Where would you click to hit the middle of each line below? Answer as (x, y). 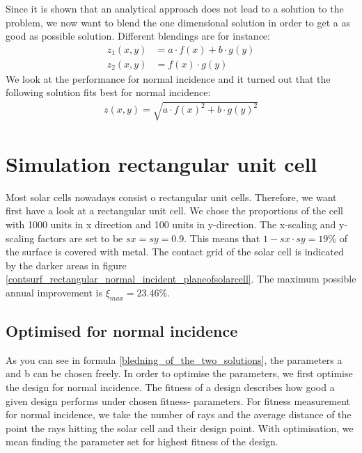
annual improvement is (54, 292)
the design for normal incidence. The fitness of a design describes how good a (170, 387)
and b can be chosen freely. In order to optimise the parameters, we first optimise (179, 373)
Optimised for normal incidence (122, 331)
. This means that (222, 238)
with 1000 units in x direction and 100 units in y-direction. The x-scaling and (171, 224)
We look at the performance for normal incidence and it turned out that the (168, 78)
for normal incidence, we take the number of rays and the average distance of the (179, 414)
